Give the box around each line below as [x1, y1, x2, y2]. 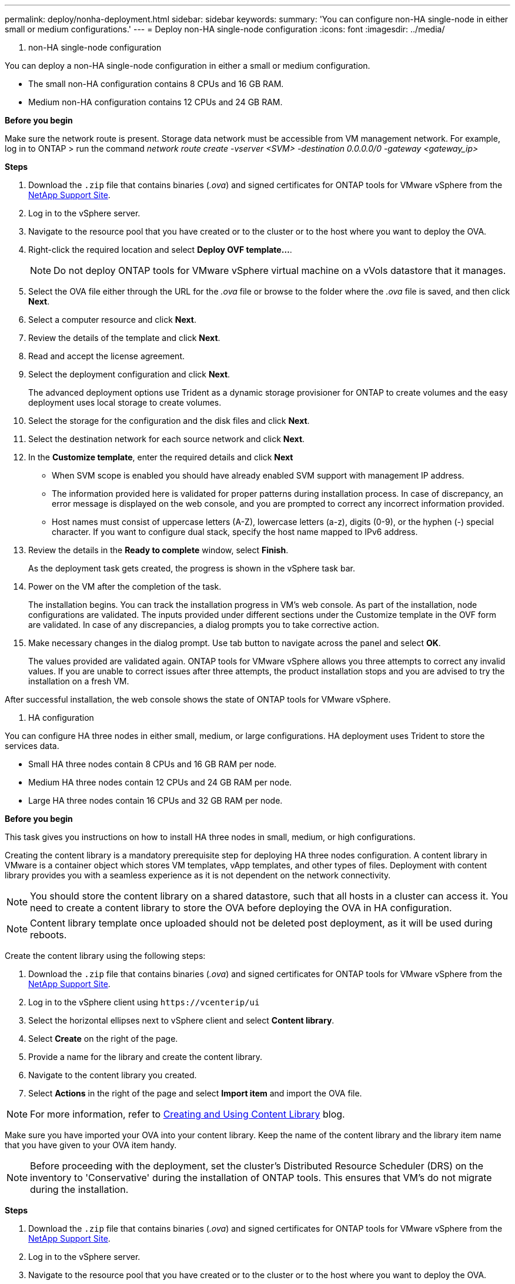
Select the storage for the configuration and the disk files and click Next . [28, 416, 310, 426]
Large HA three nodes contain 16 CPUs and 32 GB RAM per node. [28, 795, 283, 805]
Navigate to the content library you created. [28, 1070, 197, 1080]
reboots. [30, 929, 67, 941]
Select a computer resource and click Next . [28, 315, 197, 325]
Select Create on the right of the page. [28, 1034, 178, 1044]
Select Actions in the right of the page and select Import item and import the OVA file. [28, 1088, 362, 1098]
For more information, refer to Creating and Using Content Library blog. [30, 1108, 345, 1120]
